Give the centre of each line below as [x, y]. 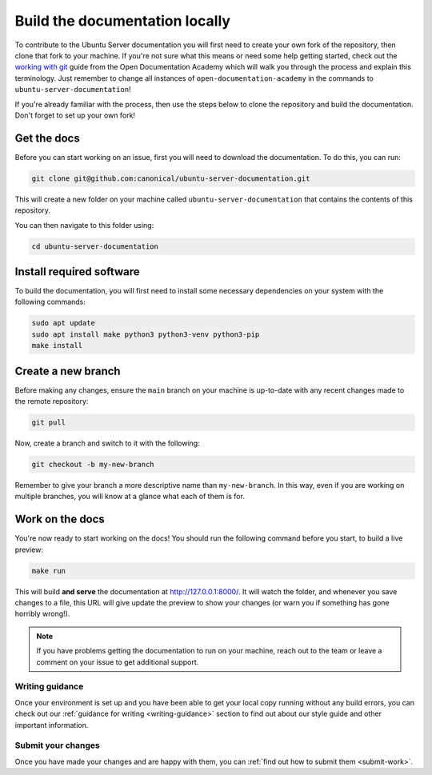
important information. [52, 725]
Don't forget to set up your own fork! [75, 115]
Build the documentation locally [123, 21]
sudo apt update [64, 323]
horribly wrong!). [42, 614]
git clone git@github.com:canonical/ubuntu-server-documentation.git [171, 178]
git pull [49, 423]
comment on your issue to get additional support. [118, 662]
